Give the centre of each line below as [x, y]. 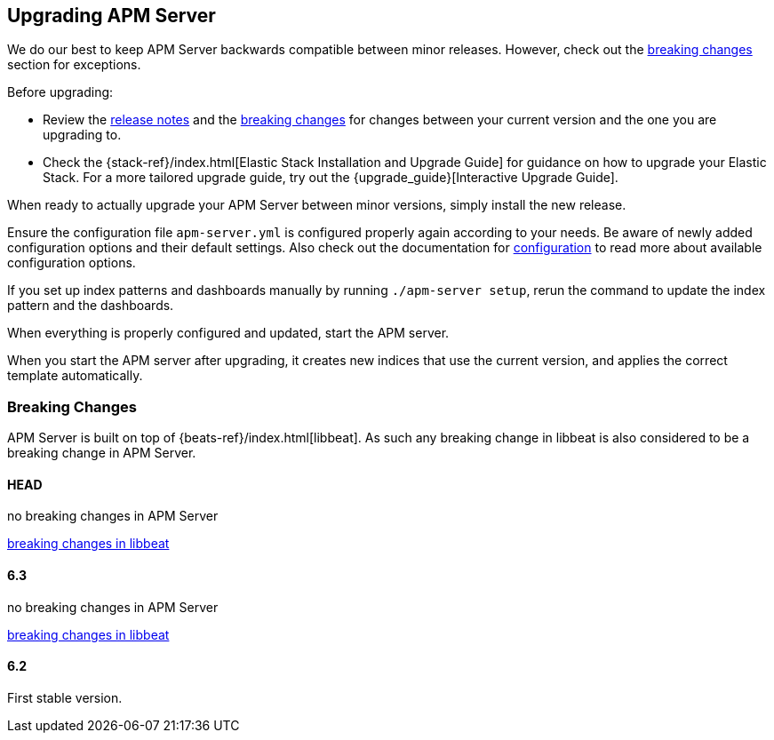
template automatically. [75, 376]
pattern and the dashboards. [91, 306]
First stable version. [65, 697]
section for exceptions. [74, 65]
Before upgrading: [60, 92]
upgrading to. [82, 135]
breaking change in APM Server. [102, 453]
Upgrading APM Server [112, 16]
